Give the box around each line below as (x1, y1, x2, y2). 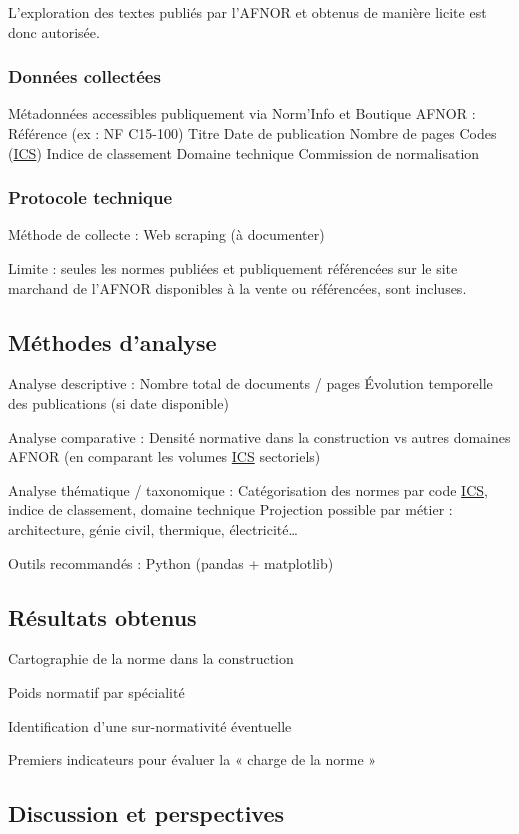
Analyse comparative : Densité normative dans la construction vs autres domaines (8, 426, 511, 447)
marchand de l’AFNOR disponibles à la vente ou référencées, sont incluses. (8, 277, 467, 298)
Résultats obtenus (8, 601, 197, 632)
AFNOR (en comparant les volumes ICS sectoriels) (8, 446, 321, 467)
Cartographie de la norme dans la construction (8, 648, 294, 669)
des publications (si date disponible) (8, 392, 229, 413)
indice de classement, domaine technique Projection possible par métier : (8, 499, 453, 520)
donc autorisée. (8, 21, 100, 42)
